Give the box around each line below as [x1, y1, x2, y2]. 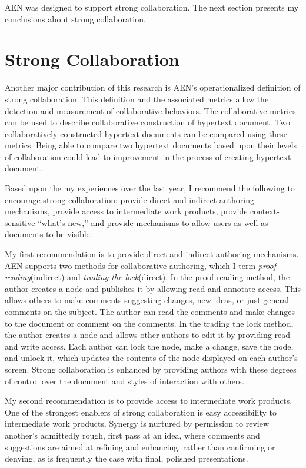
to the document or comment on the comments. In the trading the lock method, [5, 317, 294, 329]
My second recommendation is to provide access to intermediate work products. [5, 394, 292, 407]
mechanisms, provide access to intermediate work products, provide [5, 205, 248, 217]
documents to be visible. [5, 228, 92, 240]
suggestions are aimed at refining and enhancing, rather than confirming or [5, 440, 275, 453]
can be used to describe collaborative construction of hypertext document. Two [5, 116, 290, 128]
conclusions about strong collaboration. [5, 12, 146, 25]
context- [250, 205, 280, 217]
